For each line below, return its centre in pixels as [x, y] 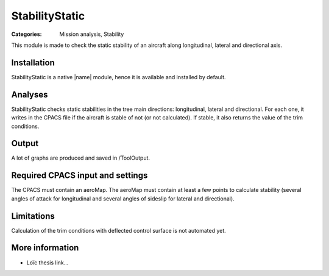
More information [45, 248]
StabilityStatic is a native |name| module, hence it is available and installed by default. [119, 77]
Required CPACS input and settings [80, 176]
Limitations [33, 216]
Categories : [27, 34]
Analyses [30, 94]
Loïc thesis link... [48, 263]
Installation [33, 62]
